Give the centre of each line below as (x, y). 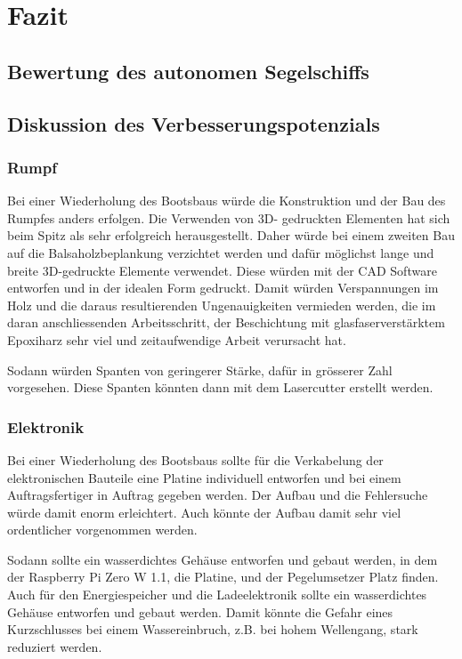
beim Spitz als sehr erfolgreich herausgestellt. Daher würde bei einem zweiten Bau (231, 235)
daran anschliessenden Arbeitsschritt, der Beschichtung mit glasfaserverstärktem (226, 322)
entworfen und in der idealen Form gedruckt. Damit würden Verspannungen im (223, 288)
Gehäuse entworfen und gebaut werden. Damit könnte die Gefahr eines (200, 611)
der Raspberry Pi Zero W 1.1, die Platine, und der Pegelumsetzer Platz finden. (223, 577)
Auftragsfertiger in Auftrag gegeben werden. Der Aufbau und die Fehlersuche (218, 495)
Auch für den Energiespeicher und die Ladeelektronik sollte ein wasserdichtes (217, 595)
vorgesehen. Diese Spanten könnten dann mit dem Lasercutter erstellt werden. (220, 387)
